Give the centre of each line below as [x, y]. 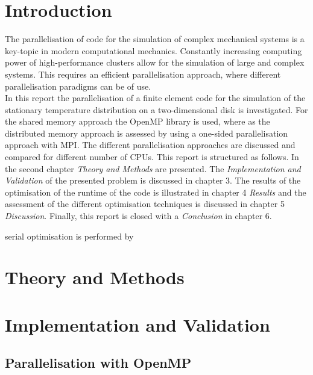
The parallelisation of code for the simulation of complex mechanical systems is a [155, 39]
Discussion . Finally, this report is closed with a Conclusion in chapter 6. [138, 216]
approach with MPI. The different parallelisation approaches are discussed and [150, 145]
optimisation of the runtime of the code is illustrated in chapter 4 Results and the [156, 192]
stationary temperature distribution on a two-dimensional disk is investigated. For [156, 109]
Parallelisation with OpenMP [98, 363]
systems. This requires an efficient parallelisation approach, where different [143, 74]
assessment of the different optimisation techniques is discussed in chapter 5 [145, 204]
